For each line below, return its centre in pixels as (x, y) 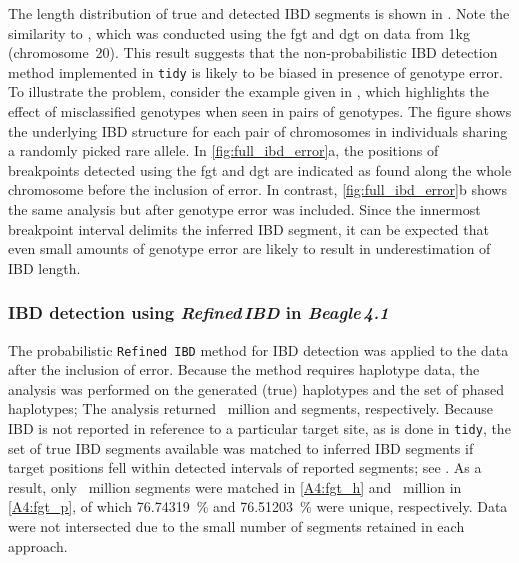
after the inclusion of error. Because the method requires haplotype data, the (244, 369)
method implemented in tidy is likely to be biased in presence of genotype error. (255, 71)
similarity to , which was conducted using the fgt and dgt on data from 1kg (239, 32)
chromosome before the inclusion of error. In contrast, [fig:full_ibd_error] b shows (257, 189)
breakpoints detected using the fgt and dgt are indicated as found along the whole (260, 169)
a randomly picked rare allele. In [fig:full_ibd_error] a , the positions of (223, 150)
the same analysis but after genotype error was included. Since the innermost (244, 209)
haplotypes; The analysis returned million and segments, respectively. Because (250, 408)
